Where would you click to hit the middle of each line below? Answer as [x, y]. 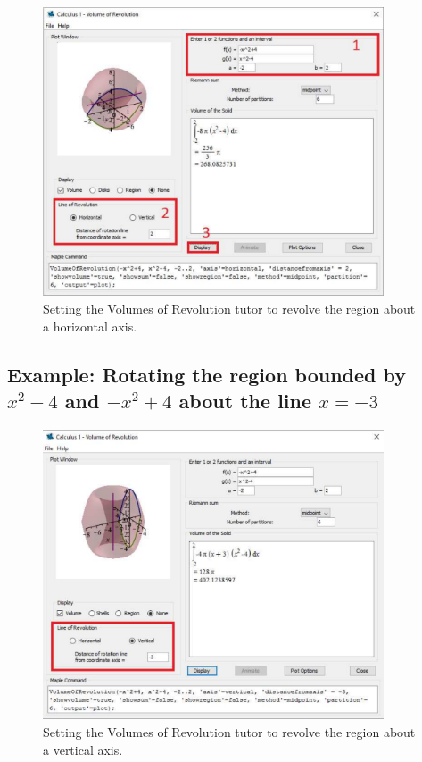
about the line [245, 401]
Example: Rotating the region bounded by [207, 374]
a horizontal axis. [90, 326]
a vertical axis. [83, 749]
